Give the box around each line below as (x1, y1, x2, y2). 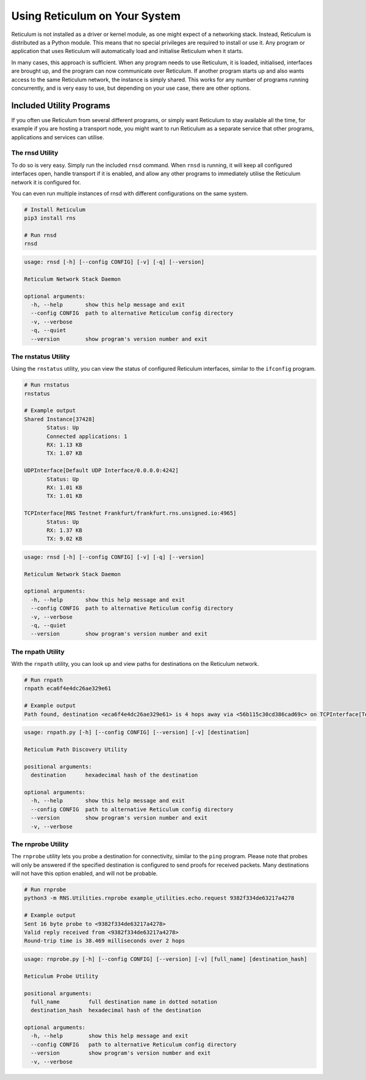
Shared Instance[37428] (24, 415, 96, 423)
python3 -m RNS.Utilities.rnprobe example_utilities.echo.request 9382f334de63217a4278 (24, 895, 295, 902)
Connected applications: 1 (46, 432, 127, 440)
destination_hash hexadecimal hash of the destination (30, 1007, 201, 1014)
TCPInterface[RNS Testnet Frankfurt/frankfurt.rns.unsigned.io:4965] (24, 510, 237, 517)
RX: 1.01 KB (46, 484, 82, 491)
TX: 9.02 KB (46, 535, 82, 542)
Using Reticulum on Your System (11, 9, 181, 23)
